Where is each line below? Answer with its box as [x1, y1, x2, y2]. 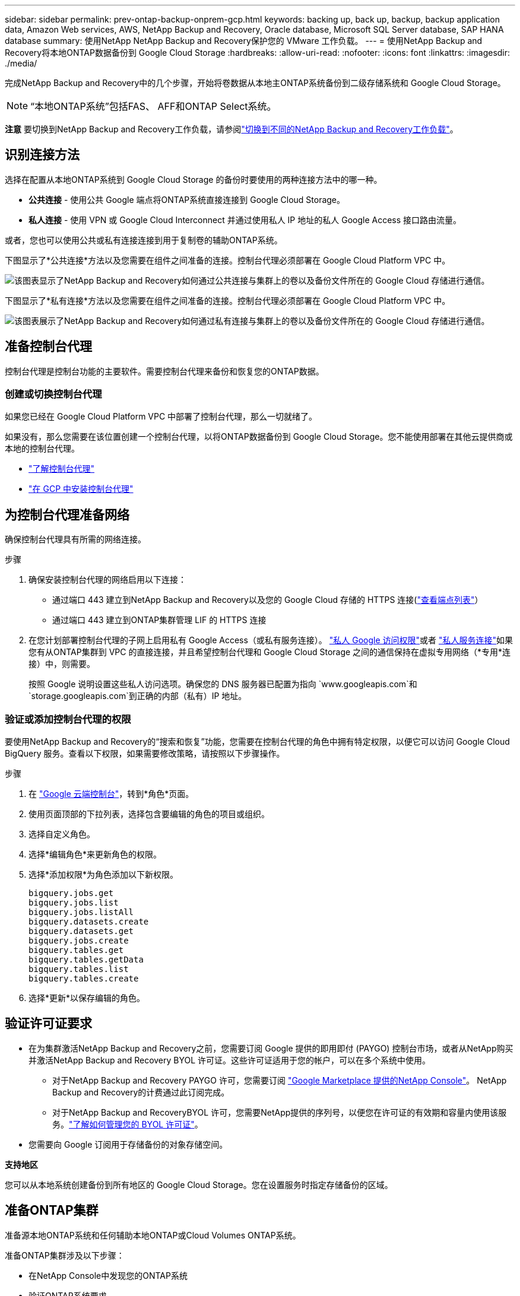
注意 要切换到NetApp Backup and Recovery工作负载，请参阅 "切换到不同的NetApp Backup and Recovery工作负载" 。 [5, 124, 458, 134]
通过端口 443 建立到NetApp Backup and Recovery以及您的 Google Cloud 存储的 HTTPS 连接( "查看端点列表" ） [52, 595, 483, 605]
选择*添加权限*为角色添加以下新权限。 [28, 869, 179, 880]
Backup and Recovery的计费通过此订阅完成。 [52, 1087, 230, 1097]
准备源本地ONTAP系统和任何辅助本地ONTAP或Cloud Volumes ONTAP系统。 [5, 1230, 301, 1240]
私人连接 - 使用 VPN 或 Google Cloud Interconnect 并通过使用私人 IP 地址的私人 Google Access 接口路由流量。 [28, 214, 462, 225]
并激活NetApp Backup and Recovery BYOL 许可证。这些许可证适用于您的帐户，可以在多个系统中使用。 [28, 1054, 431, 1065]
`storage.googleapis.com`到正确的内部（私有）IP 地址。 [28, 691, 247, 701]
